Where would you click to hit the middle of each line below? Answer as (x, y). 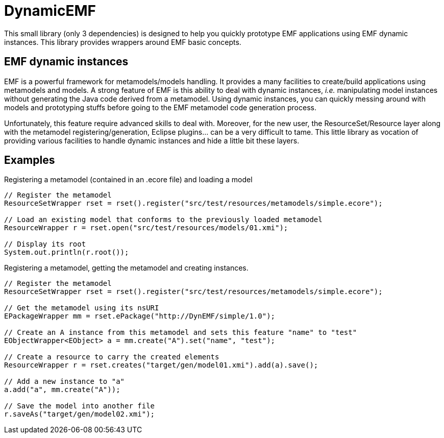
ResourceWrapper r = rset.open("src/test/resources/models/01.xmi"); (146, 228)
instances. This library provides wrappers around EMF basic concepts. (123, 42)
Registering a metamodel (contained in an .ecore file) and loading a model (128, 180)
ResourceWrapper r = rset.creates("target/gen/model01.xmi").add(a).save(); (161, 365)
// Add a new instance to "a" (65, 382)
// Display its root (45, 244)
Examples (30, 160)
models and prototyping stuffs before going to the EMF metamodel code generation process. (160, 107)
